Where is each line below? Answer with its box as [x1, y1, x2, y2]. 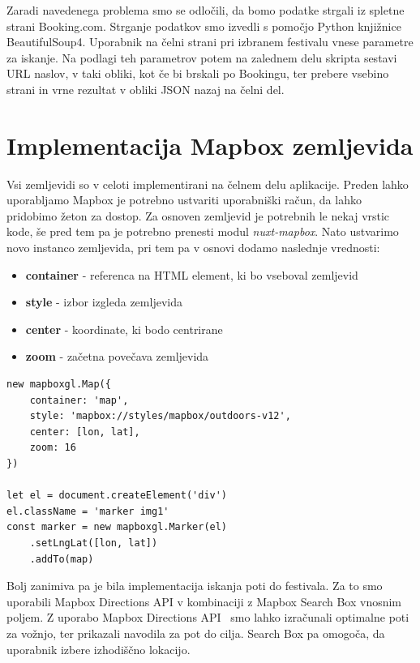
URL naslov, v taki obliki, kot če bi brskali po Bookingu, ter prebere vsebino [6, 65, 389, 82]
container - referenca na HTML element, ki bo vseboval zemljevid [25, 266, 358, 283]
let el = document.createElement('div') [6, 490, 228, 502]
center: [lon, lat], [29, 426, 140, 438]
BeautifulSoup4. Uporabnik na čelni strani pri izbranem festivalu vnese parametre [6, 33, 414, 50]
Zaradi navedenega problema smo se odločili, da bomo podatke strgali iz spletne [6, 2, 405, 18]
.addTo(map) [29, 553, 94, 565]
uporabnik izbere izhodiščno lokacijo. [6, 640, 191, 657]
